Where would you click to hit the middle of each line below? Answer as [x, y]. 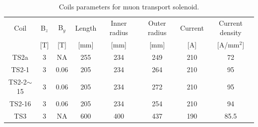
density [231, 32]
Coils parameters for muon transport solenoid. [129, 6]
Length [86, 27]
